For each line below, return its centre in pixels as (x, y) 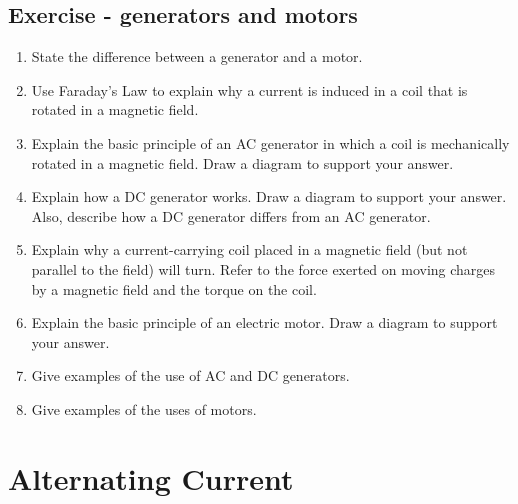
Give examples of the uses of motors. (144, 408)
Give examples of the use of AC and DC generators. (190, 375)
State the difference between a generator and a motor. (197, 56)
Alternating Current (151, 477)
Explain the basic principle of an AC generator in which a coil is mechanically (270, 142)
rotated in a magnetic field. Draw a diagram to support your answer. (242, 162)
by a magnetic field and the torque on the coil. (174, 288)
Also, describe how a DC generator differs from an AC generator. (231, 215)
